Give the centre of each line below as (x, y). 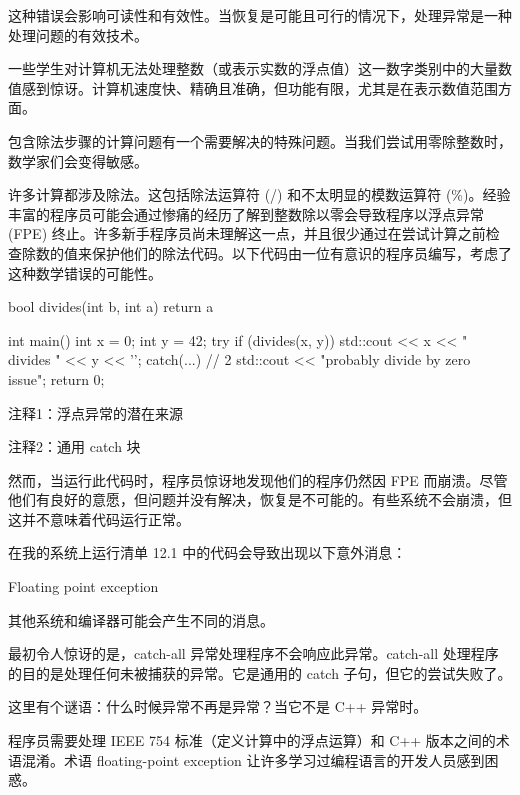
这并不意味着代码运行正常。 (99, 518)
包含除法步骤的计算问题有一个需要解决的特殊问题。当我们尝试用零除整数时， (260, 140)
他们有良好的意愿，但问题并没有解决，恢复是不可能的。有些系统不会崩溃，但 (260, 499)
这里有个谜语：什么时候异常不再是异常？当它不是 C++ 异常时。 (218, 706)
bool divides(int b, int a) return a (111, 306)
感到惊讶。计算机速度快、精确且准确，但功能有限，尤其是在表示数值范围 (259, 87)
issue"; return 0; (56, 378)
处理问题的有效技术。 (78, 34)
